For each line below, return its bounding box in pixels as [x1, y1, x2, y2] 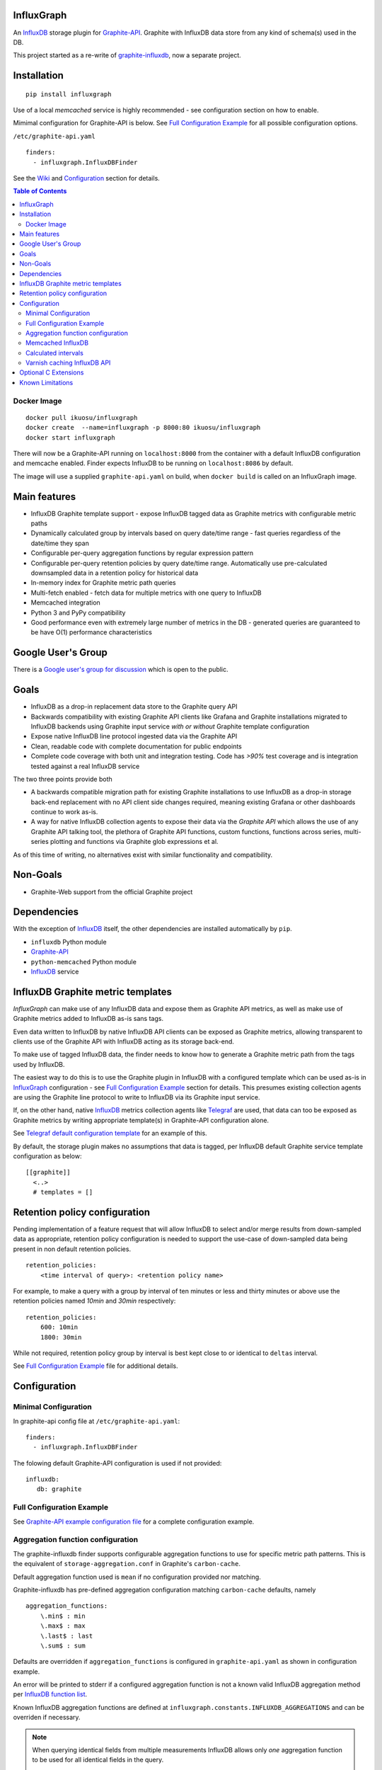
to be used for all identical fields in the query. [32, 1756, 164, 1764]
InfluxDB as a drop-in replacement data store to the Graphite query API [30, 702, 238, 711]
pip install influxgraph [25, 90, 112, 98]
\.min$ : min [40, 1611, 86, 1620]
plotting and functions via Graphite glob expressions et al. [50, 838, 219, 846]
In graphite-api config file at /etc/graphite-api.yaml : [13, 1417, 180, 1425]
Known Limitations [19, 378, 74, 387]
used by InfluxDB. [13, 1060, 65, 1068]
